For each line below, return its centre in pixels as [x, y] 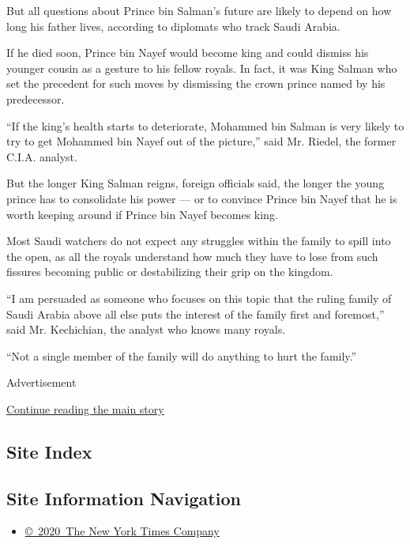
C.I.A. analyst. [42, 156]
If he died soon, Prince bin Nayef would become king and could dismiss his [188, 53]
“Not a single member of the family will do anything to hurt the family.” [182, 355]
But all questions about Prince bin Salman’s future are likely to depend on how [199, 10]
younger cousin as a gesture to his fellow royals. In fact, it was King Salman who [202, 68]
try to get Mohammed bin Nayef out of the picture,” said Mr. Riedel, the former [201, 141]
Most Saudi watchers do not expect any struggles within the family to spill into [199, 241]
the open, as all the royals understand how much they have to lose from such [192, 256]
